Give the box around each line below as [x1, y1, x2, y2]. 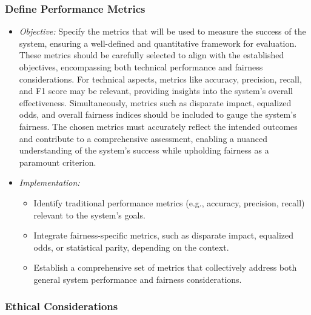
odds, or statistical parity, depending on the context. [33, 240, 229, 253]
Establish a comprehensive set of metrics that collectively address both [33, 261, 297, 274]
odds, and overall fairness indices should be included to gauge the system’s [19, 108, 296, 121]
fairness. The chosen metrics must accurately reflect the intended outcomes [19, 120, 298, 132]
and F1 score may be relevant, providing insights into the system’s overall [19, 84, 293, 97]
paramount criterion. [19, 155, 96, 168]
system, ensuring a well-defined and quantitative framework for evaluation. [19, 36, 297, 49]
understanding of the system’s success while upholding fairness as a [19, 144, 269, 157]
